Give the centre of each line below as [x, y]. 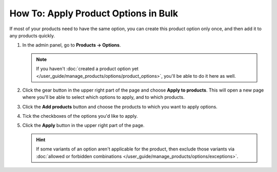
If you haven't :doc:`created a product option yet [87, 69]
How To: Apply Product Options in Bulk [94, 13]
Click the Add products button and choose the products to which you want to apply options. [120, 106]
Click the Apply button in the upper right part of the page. [83, 125]
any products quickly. [32, 35]
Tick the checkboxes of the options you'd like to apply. [80, 116]
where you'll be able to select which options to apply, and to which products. [103, 97]
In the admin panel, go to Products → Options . [72, 45]
